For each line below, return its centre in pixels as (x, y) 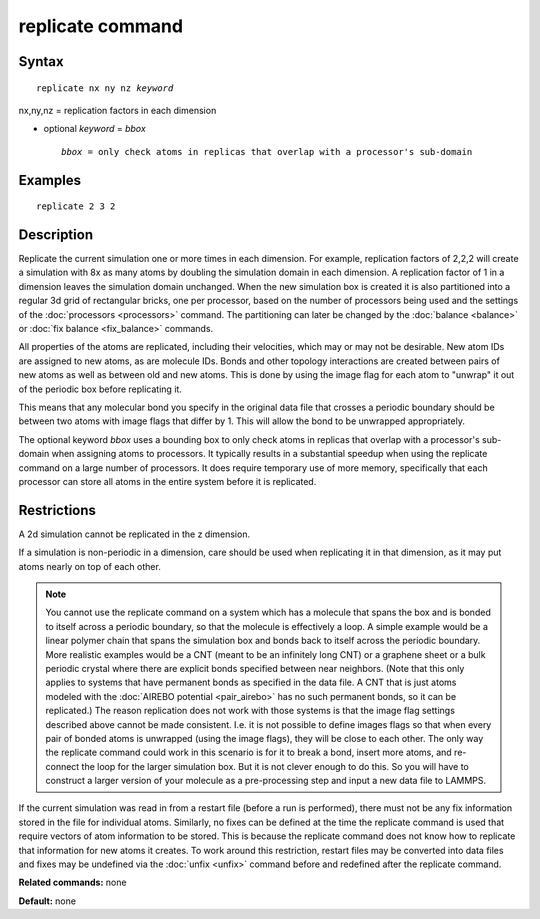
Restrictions (57, 510)
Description (56, 234)
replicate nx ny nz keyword (105, 88)
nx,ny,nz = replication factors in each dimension (117, 110)
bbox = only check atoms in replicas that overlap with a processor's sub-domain (267, 151)
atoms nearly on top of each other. (90, 566)
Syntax (41, 61)
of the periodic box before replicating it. (100, 389)
